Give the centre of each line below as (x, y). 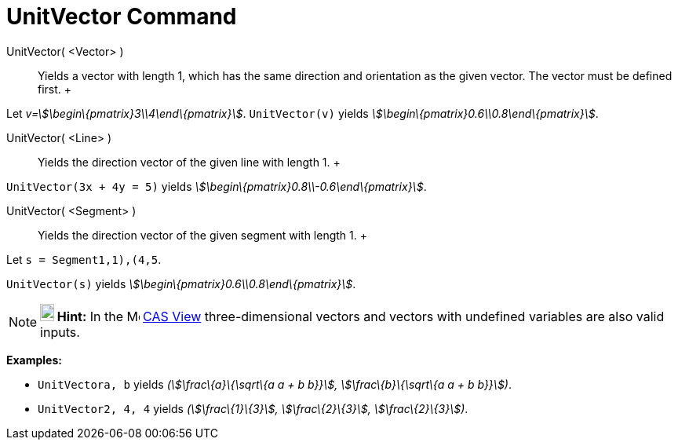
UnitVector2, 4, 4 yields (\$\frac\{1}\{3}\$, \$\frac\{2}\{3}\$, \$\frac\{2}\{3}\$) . (253, 408)
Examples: (34, 360)
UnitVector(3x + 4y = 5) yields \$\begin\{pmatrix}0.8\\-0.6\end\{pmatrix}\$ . (217, 186)
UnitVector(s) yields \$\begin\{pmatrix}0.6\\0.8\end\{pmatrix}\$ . (181, 283)
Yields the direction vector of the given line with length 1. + (189, 162)
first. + (55, 89)
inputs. (60, 332)
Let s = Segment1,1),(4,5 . (84, 259)
